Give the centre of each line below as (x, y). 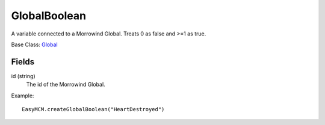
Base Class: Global (34, 44)
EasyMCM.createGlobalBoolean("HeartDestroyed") (93, 109)
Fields (23, 62)
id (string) (23, 76)
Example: (23, 96)
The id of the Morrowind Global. (66, 85)
